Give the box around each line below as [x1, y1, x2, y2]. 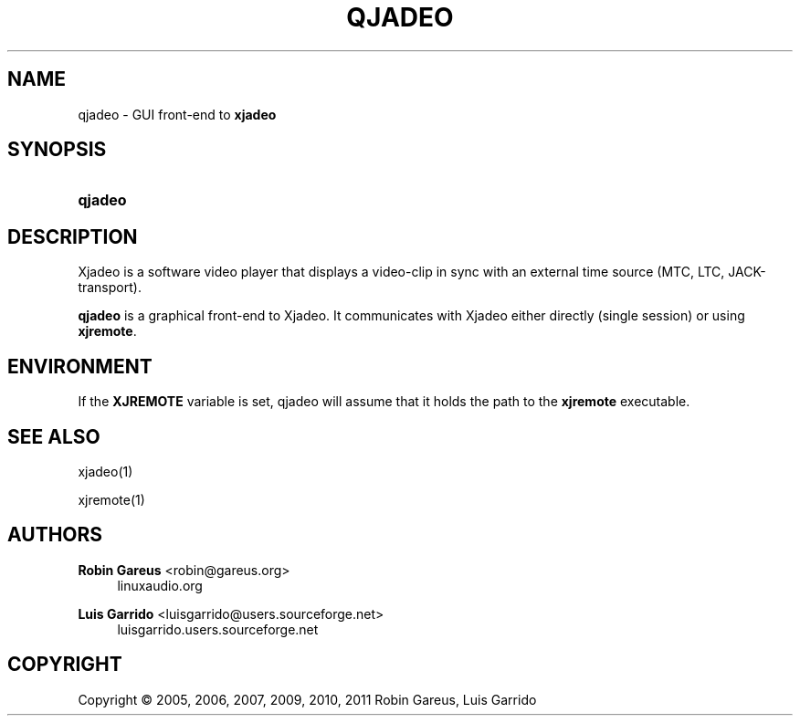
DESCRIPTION [7, 225, 138, 248]
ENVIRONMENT [7, 354, 153, 378]
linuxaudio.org [117, 577, 203, 593]
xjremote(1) [78, 491, 145, 508]
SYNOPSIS [7, 138, 107, 162]
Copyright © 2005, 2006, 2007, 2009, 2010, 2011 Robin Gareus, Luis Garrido [78, 691, 537, 707]
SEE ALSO [7, 424, 100, 448]
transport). [78, 279, 142, 296]
